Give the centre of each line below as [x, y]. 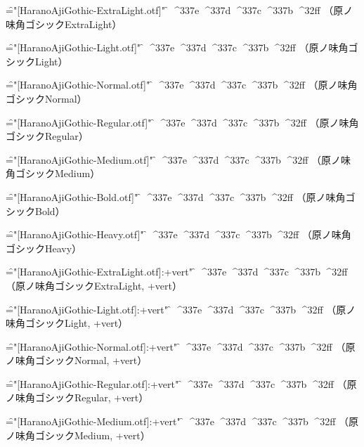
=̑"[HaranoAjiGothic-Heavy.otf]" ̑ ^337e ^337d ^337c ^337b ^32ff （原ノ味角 [178, 234]
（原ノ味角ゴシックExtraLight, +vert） [94, 285]
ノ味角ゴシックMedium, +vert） [78, 435]
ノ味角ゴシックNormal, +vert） [77, 360]
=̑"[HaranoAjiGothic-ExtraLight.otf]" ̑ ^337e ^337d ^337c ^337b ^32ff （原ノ [180, 10]
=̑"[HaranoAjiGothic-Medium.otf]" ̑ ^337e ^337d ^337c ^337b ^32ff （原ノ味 [178, 159]
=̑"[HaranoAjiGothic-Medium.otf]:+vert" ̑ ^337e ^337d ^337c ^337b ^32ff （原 [182, 421]
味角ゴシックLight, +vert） [67, 323]
